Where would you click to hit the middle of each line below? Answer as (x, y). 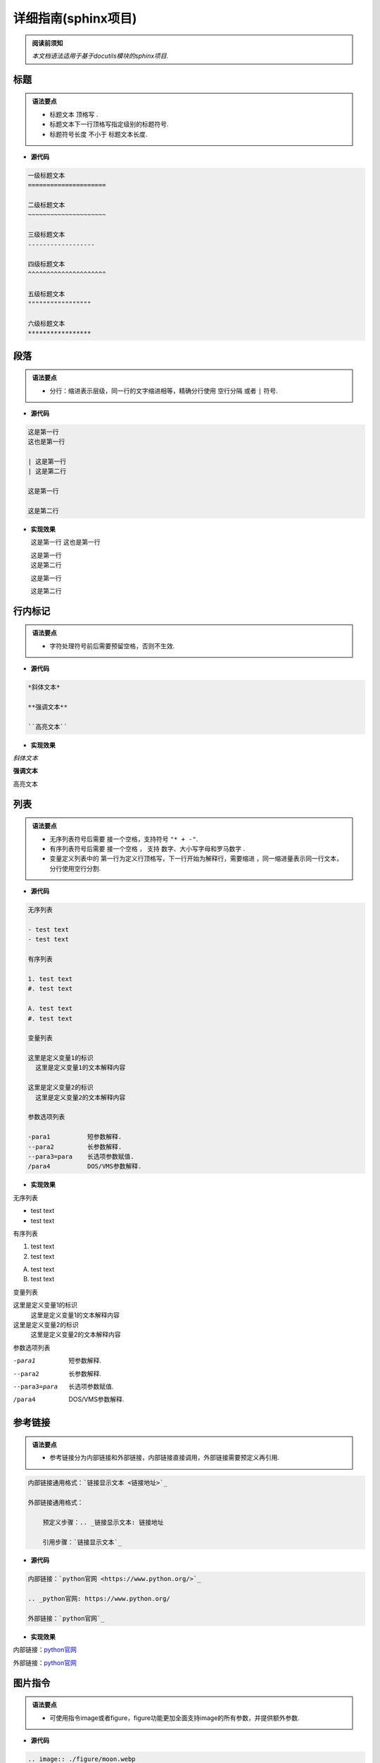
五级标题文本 (46, 294)
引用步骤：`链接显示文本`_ (82, 1542)
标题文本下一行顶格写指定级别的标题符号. (109, 124)
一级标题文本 (46, 175)
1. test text (50, 979)
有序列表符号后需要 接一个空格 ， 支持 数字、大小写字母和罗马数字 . (147, 849)
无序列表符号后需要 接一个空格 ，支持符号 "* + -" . (124, 838)
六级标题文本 (46, 323)
